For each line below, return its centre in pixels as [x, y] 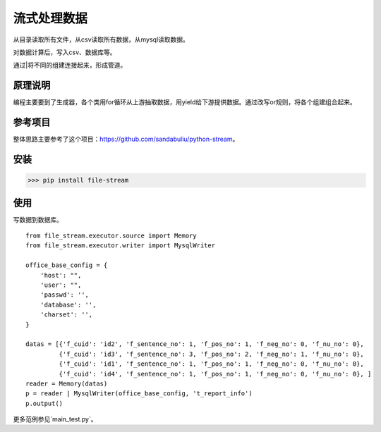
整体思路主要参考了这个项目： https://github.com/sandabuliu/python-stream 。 [126, 139]
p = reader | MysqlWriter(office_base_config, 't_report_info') [139, 394]
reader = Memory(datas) [67, 383]
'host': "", [61, 275]
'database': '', [68, 304]
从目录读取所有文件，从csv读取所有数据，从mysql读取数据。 [101, 39]
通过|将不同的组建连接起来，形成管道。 [70, 65]
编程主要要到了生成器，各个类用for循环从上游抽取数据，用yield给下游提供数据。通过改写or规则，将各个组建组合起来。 [185, 102]
